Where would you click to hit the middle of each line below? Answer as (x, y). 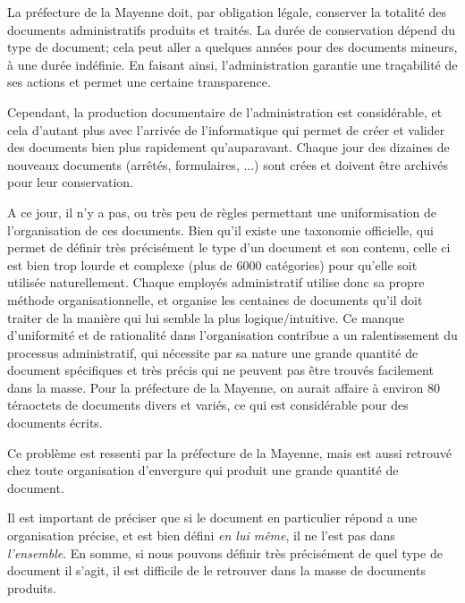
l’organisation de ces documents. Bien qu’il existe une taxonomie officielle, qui (220, 229)
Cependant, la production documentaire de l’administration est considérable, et (225, 111)
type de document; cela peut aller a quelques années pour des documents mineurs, (232, 47)
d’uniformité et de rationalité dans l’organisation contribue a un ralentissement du (232, 335)
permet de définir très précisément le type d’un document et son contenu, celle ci (229, 247)
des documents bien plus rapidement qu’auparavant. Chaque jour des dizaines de (228, 147)
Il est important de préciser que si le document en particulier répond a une (212, 518)
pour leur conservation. (70, 182)
